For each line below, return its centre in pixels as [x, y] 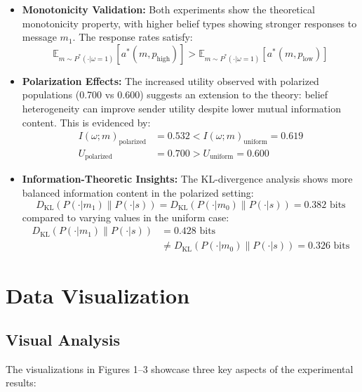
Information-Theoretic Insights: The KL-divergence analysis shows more [187, 179]
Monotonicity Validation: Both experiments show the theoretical [168, 9]
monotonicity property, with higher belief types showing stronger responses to [189, 23]
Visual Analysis [63, 340]
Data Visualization [98, 295]
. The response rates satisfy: [133, 37]
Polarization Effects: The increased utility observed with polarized [170, 80]
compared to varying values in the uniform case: [126, 217]
